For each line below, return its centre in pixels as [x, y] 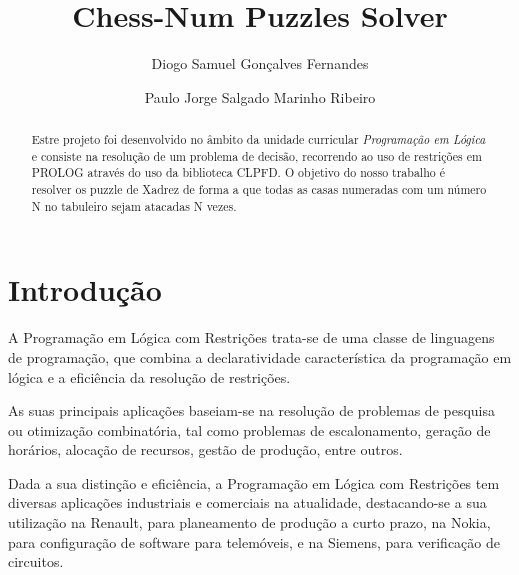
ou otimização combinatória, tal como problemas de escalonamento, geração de [249, 429]
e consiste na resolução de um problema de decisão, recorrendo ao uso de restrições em [256, 155]
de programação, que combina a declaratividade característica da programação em [260, 356]
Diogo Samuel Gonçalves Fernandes [260, 63]
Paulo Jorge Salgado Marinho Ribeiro [260, 96]
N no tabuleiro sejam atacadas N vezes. [134, 205]
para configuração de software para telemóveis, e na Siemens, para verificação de [254, 541]
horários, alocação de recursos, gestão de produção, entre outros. [205, 449]
